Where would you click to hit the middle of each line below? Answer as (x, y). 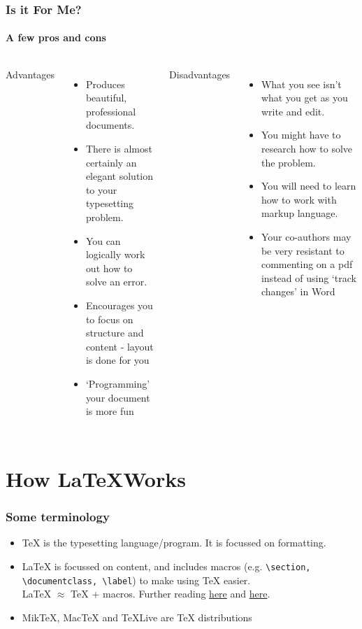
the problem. (288, 162)
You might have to (301, 135)
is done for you (117, 360)
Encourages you (119, 305)
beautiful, (106, 98)
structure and (115, 333)
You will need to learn (309, 186)
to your (101, 189)
